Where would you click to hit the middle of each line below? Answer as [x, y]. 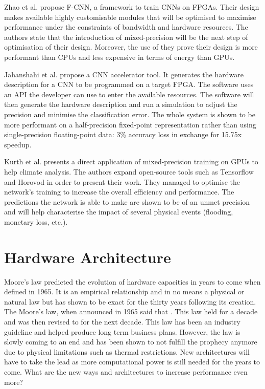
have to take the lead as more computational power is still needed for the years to [132, 362]
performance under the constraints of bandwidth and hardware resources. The [126, 27]
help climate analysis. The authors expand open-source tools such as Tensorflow [129, 171]
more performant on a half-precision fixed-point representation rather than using [130, 124]
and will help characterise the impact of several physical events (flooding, [119, 212]
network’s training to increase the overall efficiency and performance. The [119, 192]
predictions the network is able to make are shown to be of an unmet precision [127, 201]
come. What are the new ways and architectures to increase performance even [126, 371]
